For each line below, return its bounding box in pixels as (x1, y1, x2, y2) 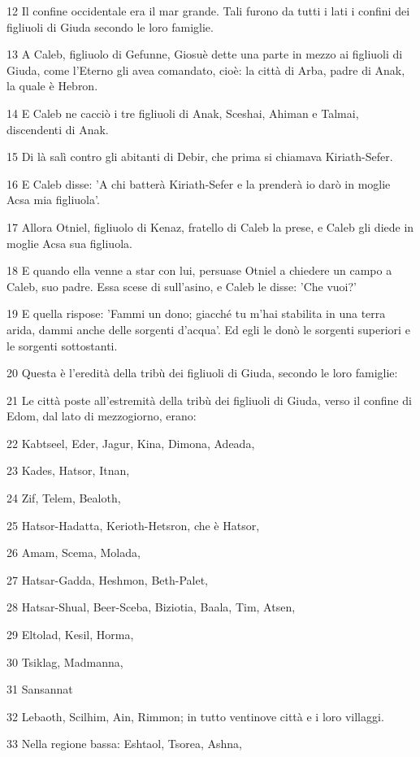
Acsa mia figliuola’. (6, 191, 100, 208)
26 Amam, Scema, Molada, (6, 544, 141, 561)
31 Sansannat (6, 681, 73, 698)
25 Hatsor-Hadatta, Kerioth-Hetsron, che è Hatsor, (6, 516, 260, 533)
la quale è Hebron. (6, 77, 98, 94)
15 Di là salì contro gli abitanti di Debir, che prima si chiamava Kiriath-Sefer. (6, 148, 393, 165)
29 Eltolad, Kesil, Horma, (6, 626, 134, 643)
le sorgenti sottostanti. (6, 337, 118, 354)
